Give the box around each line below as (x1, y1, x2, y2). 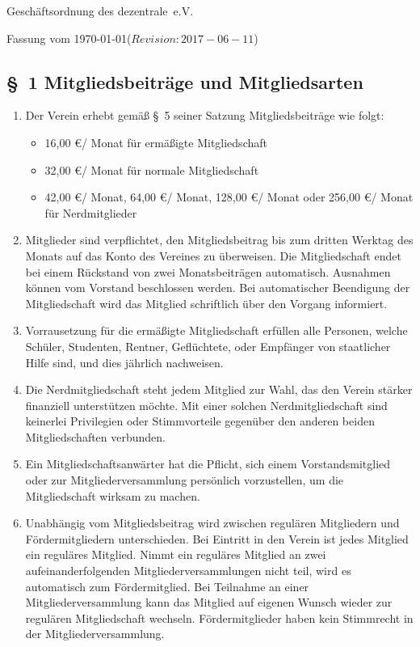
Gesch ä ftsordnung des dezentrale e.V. (6, 2, 194, 19)
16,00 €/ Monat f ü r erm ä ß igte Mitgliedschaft (44, 133, 267, 150)
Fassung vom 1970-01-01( (6, 29, 132, 46)
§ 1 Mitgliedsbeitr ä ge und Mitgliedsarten (6, 69, 363, 94)
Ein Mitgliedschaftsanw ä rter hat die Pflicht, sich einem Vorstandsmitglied (25, 455, 391, 472)
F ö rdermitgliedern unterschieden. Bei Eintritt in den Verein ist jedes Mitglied (25, 530, 409, 547)
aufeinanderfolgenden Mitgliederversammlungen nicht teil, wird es (25, 562, 351, 579)
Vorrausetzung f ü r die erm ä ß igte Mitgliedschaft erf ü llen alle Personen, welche (25, 322, 408, 339)
